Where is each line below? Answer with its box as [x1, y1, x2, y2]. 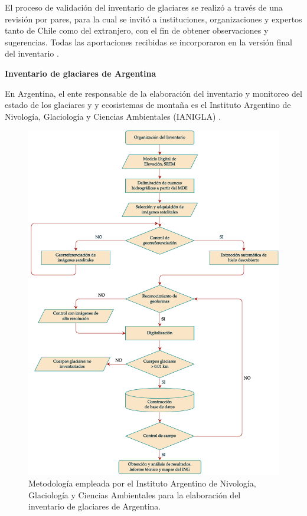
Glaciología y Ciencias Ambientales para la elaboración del [28, 488, 241, 501]
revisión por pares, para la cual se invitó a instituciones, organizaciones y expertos [5, 12, 302, 25]
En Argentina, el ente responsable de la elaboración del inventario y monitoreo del [5, 87, 302, 99]
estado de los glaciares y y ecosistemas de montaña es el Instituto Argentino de [5, 98, 291, 111]
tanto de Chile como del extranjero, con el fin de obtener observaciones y [5, 24, 269, 37]
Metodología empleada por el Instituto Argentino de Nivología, [28, 477, 256, 489]
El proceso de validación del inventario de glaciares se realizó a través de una [5, 1, 283, 13]
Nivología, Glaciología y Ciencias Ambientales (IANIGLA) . [5, 110, 221, 122]
